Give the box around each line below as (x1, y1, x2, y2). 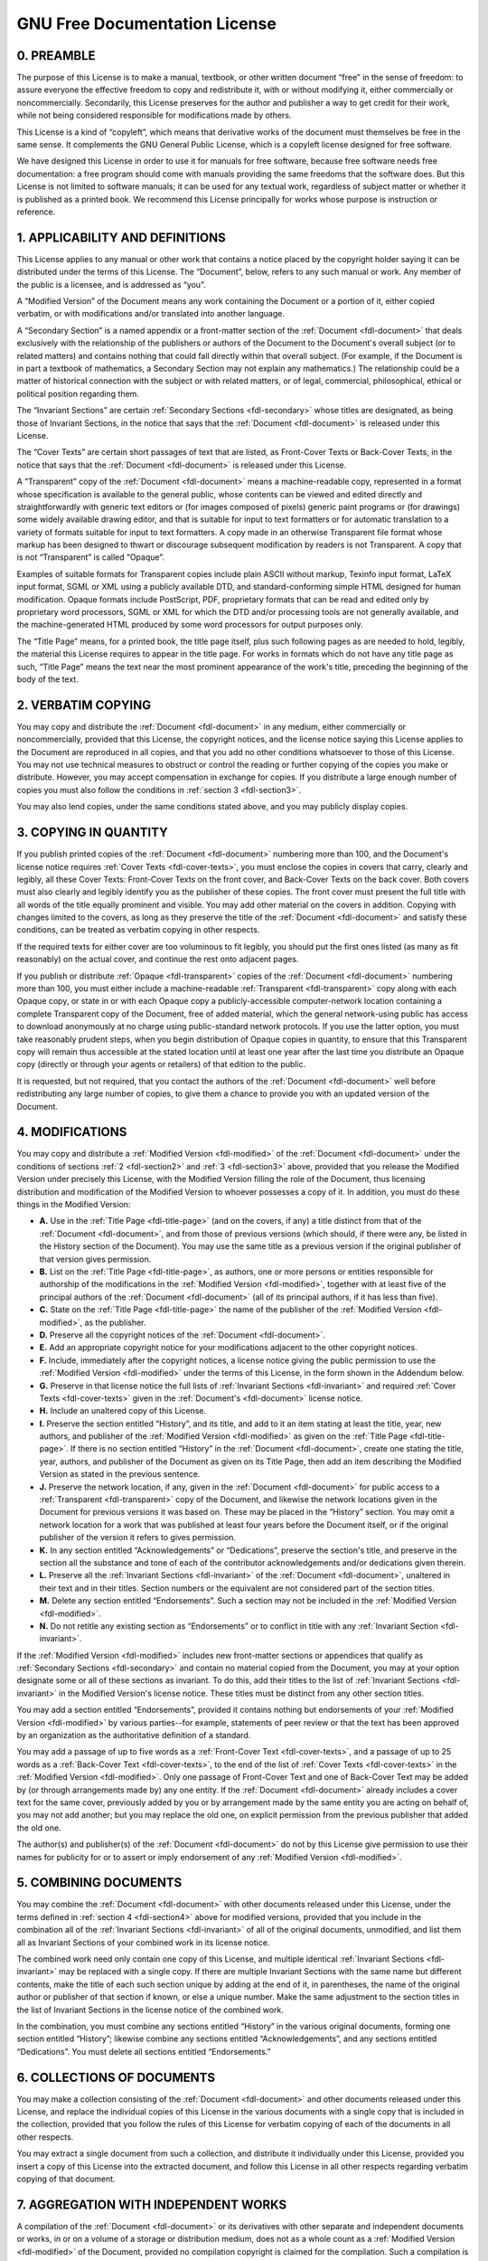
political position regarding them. (16, 388, 140, 399)
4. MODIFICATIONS (16, 1124, 127, 1140)
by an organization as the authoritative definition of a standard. (16, 1730, 251, 1741)
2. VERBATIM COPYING (16, 697, 152, 713)
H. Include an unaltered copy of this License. (39, 1405, 207, 1416)
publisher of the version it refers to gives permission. (39, 1532, 237, 1543)
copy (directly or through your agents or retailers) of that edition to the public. (16, 1059, 306, 1070)
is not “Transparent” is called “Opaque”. (16, 552, 164, 563)
